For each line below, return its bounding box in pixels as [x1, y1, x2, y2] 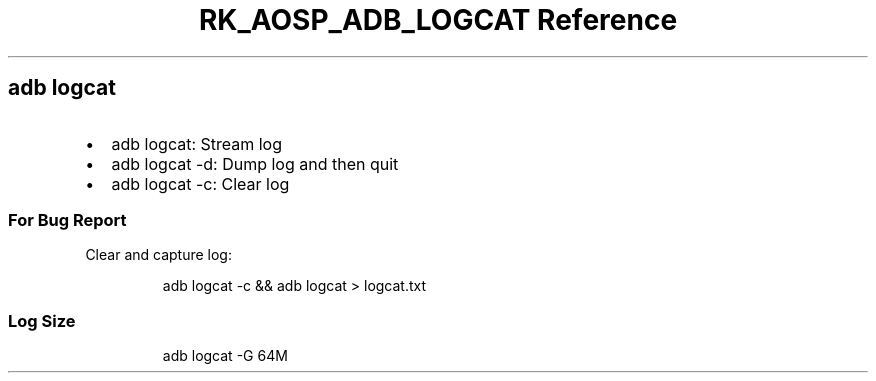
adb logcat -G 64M [162, 347, 288, 365]
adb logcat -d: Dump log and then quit [111, 153, 399, 174]
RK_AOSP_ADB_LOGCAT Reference [198, 3, 678, 37]
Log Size [8, 310, 76, 331]
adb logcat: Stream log [111, 133, 283, 154]
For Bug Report [8, 209, 127, 230]
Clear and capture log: [85, 246, 232, 264]
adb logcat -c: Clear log [111, 173, 290, 194]
